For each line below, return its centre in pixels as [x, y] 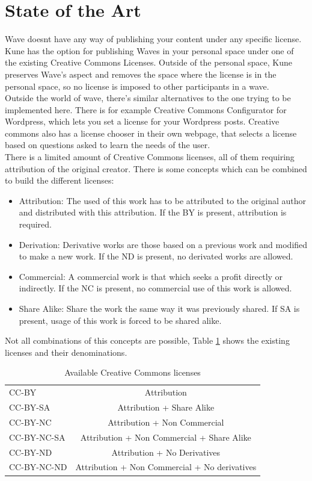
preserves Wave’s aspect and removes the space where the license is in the [141, 74]
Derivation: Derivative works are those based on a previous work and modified [163, 244]
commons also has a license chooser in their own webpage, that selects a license [151, 133]
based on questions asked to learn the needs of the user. [108, 145]
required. [35, 224]
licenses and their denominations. [66, 352]
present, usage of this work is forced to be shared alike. [120, 320]
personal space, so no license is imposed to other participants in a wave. [137, 86]
